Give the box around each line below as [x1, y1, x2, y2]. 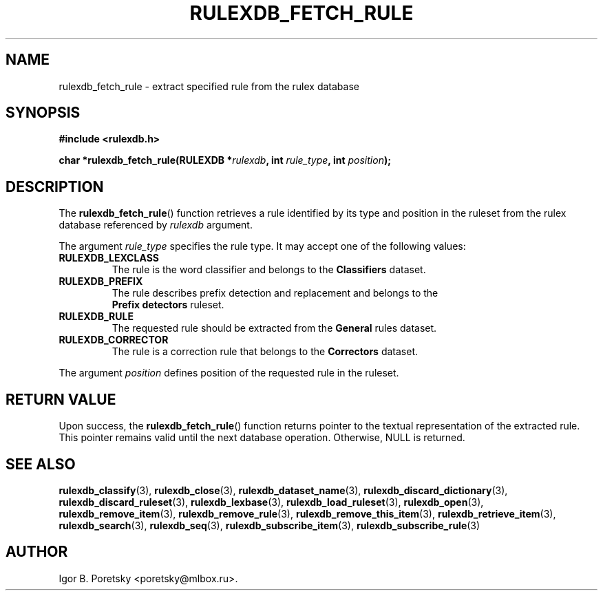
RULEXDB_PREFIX [59, 275, 143, 288]
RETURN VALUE [6, 390, 116, 408]
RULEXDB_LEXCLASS [59, 252, 159, 264]
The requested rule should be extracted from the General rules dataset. [112, 322, 437, 334]
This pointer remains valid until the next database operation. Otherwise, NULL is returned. [59, 432, 465, 444]
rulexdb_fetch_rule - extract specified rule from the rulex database [59, 80, 359, 92]
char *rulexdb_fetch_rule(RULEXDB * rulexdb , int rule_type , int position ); [59, 154, 391, 167]
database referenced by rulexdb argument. [59, 219, 253, 231]
